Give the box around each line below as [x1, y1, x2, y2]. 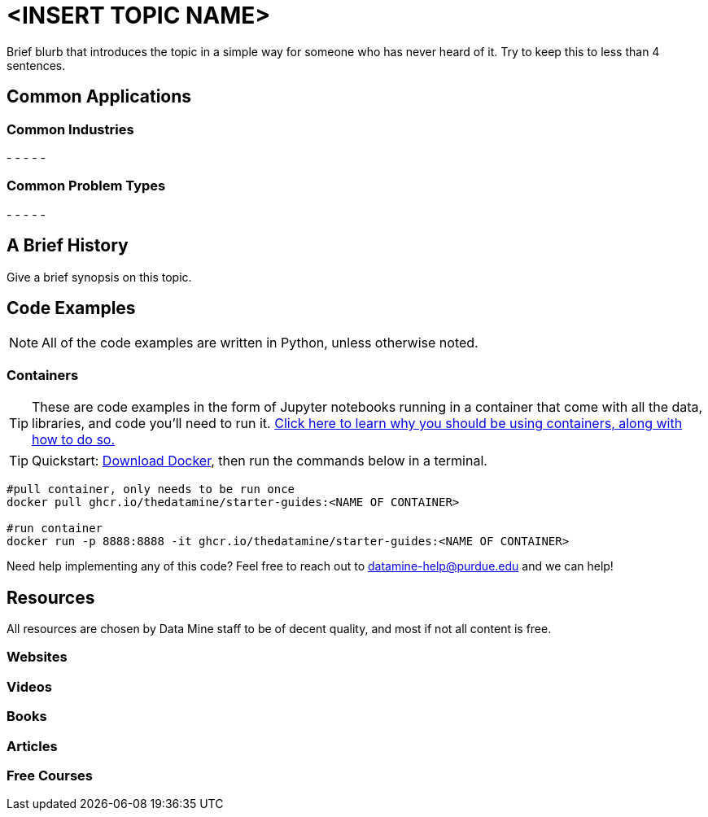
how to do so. [32, 431, 116, 448]
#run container [7, 522, 103, 535]
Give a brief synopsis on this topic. [7, 269, 192, 284]
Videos [7, 678, 52, 695]
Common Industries [7, 120, 134, 138]
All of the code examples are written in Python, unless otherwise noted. [42, 334, 479, 352]
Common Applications [7, 86, 192, 107]
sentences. [7, 58, 66, 72]
